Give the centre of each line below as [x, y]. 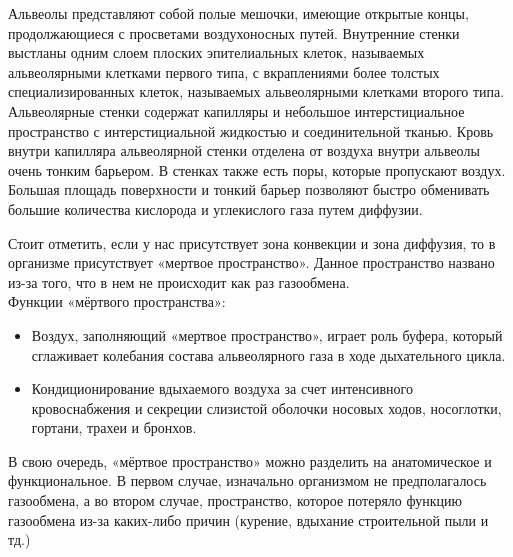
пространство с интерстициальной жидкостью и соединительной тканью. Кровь [251, 130]
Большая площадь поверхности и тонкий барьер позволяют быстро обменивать [249, 189]
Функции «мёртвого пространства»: [117, 301]
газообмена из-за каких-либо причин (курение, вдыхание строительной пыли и [248, 519]
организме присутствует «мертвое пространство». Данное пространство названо [251, 262]
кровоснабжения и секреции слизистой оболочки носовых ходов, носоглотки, [266, 407]
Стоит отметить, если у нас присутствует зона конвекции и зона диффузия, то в [252, 242]
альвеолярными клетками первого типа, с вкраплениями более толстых [224, 71]
